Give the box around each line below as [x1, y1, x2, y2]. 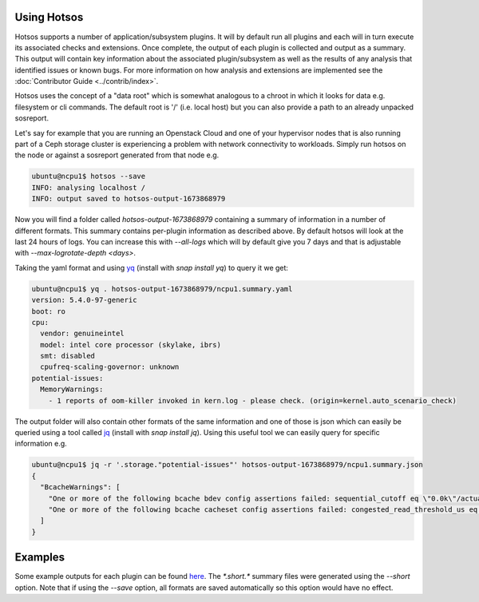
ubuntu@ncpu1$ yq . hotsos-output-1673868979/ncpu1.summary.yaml [31, 284, 293, 293]
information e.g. [14, 439, 67, 449]
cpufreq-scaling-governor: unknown [40, 362, 180, 371]
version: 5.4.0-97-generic [31, 295, 137, 305]
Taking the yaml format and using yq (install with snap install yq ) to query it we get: [14, 263, 289, 272]
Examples [14, 551, 65, 564]
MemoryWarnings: [40, 385, 104, 394]
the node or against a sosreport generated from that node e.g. [14, 150, 220, 160]
